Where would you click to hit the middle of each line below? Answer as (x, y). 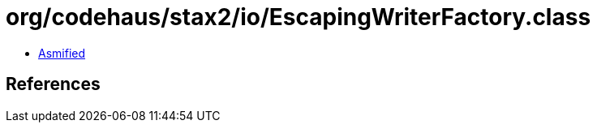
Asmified (62, 53)
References (53, 84)
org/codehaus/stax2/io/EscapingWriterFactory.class (298, 17)
